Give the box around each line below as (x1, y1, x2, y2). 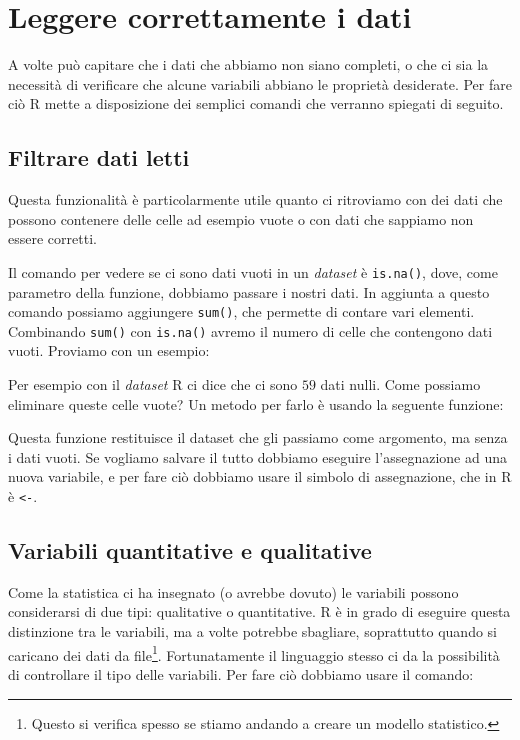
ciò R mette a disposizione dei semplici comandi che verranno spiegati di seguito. (8, 93, 504, 114)
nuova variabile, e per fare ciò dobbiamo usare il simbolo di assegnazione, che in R (8, 466, 512, 487)
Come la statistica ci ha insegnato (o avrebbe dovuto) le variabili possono (8, 581, 459, 602)
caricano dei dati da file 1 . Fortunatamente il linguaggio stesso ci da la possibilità (8, 641, 500, 665)
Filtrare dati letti (8, 142, 190, 173)
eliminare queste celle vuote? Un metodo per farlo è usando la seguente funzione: (8, 393, 504, 414)
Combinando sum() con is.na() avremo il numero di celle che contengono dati (8, 320, 493, 341)
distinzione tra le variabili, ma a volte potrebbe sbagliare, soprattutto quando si (8, 621, 497, 642)
